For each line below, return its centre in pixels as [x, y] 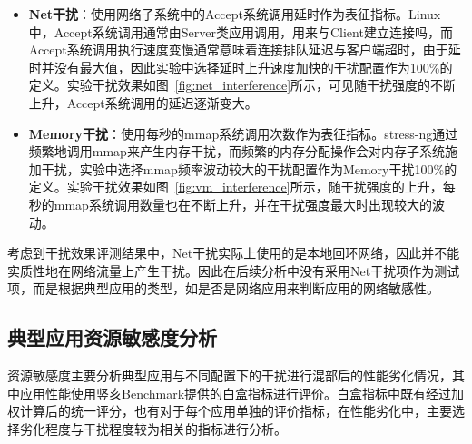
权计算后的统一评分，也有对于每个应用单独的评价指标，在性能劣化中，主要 [230, 411]
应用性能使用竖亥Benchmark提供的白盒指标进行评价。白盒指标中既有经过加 [242, 393]
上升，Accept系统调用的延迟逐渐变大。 [143, 102]
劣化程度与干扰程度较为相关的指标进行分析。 [153, 428]
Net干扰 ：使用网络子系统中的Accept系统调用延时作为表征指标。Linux [235, 14]
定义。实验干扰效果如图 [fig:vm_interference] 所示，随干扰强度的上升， [236, 187]
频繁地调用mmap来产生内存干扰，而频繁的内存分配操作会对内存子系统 [236, 151]
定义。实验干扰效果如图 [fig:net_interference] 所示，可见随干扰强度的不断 [242, 85]
